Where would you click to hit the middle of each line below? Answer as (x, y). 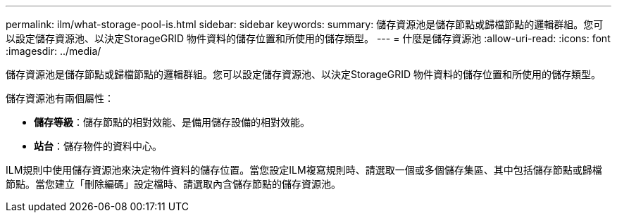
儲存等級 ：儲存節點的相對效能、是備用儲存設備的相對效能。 (172, 122)
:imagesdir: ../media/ (54, 51)
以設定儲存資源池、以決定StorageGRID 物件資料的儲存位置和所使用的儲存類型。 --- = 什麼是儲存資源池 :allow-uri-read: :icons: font (308, 38)
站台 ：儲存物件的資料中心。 (98, 146)
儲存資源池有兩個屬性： (60, 98)
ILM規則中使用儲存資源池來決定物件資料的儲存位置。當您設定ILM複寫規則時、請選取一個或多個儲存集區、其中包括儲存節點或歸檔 (304, 170)
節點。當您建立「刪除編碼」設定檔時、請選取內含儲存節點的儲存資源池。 (173, 184)
